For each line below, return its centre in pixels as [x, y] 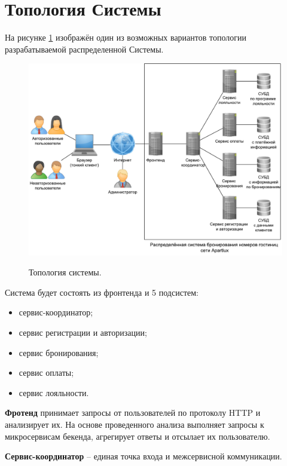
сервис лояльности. [54, 392]
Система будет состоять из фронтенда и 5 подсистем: [102, 292]
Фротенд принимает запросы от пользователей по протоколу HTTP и [133, 413]
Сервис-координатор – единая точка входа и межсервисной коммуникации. [143, 456]
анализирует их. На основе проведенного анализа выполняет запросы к [135, 424]
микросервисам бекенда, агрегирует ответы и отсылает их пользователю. [138, 436]
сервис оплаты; [46, 373]
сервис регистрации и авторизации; [83, 332]
